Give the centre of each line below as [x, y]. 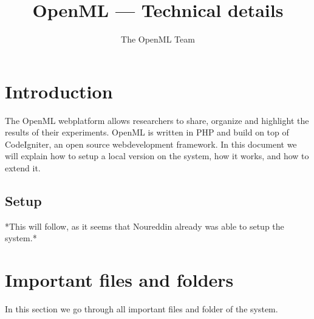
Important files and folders [119, 280]
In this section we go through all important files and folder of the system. [142, 309]
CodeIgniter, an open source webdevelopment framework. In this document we [151, 144]
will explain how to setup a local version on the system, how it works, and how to [157, 156]
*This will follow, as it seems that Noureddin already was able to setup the [145, 226]
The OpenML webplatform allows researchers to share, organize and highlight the [157, 120]
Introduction [59, 91]
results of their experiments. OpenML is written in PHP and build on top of [147, 132]
